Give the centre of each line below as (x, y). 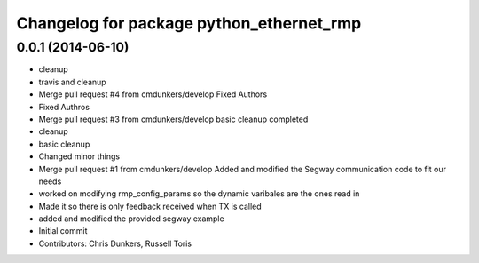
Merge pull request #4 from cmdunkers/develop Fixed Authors (153, 94)
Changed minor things (79, 156)
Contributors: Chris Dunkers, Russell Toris (115, 243)
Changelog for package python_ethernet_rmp (189, 23)
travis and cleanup (72, 82)
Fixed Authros (64, 107)
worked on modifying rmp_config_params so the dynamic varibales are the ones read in (199, 194)
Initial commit (63, 231)
